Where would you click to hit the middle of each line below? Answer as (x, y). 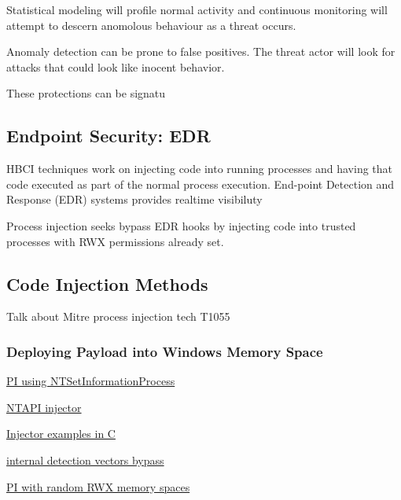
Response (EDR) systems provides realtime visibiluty (134, 199)
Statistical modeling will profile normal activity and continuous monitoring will (197, 9)
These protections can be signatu (86, 93)
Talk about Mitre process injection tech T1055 (118, 316)
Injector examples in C (61, 434)
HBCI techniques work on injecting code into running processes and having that (200, 169)
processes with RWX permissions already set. (115, 241)
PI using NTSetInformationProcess (91, 381)
